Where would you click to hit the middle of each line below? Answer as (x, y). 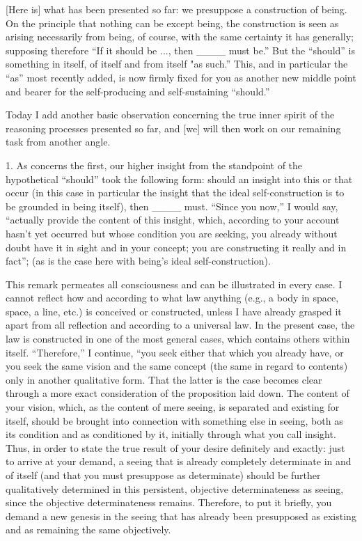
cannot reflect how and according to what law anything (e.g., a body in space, (172, 298)
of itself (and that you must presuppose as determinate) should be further (163, 475)
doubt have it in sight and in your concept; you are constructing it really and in (176, 247)
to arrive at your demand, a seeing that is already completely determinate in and (179, 461)
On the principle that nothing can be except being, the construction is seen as (172, 23)
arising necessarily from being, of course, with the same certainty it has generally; (180, 37)
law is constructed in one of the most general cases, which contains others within (178, 339)
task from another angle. (58, 142)
